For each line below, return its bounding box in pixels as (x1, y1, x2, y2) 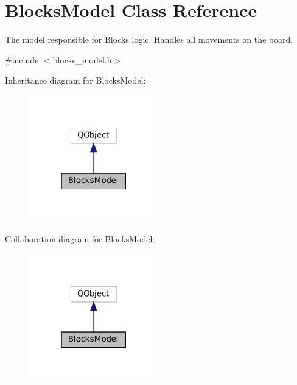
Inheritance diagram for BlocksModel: (5, 74, 146, 87)
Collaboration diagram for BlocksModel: (5, 232, 155, 245)
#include (5, 53, 39, 66)
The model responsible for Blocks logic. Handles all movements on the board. (5, 33, 293, 46)
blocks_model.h (52, 53, 112, 66)
